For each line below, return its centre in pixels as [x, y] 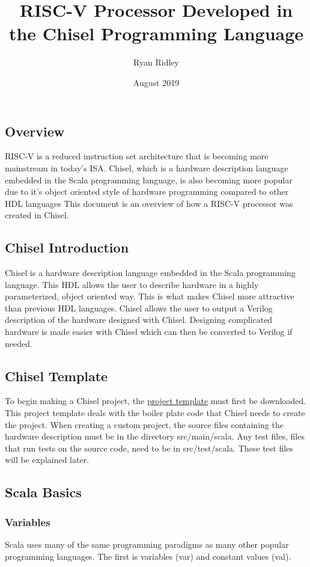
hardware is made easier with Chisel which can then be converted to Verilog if [149, 332]
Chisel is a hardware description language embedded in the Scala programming [150, 273]
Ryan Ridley [156, 62]
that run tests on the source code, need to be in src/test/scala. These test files [149, 448]
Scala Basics [43, 492]
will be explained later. [47, 460]
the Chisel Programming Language [156, 33]
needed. [19, 343]
